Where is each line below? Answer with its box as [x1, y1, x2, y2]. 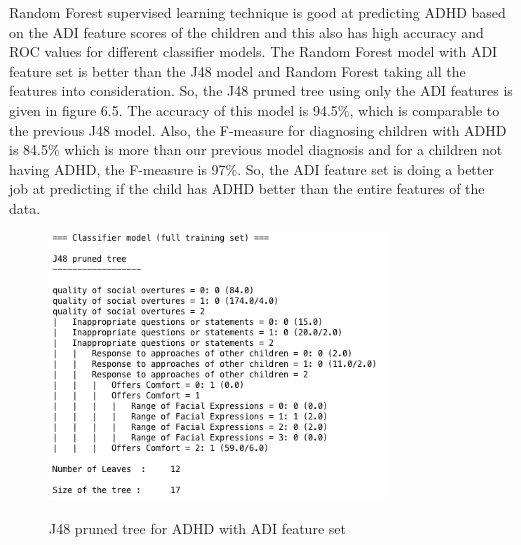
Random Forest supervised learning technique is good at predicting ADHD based [9, 2, 506, 22]
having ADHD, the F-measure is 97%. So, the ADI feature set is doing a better [9, 158, 494, 179]
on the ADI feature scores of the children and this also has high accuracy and [9, 21, 484, 42]
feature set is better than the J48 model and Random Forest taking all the [9, 60, 466, 81]
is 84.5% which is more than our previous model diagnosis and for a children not [9, 139, 503, 160]
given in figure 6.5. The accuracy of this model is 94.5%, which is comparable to [9, 99, 500, 120]
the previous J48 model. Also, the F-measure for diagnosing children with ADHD [9, 119, 507, 140]
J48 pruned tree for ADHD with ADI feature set [49, 517, 346, 538]
